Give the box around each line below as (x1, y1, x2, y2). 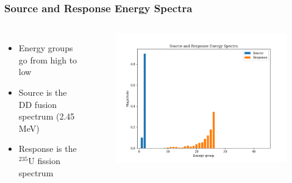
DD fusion (18, 98, 57, 110)
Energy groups (18, 41, 73, 54)
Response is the (18, 142, 77, 155)
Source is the (18, 86, 67, 98)
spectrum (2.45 (18, 110, 75, 123)
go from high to (18, 53, 77, 66)
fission (37, 154, 60, 167)
